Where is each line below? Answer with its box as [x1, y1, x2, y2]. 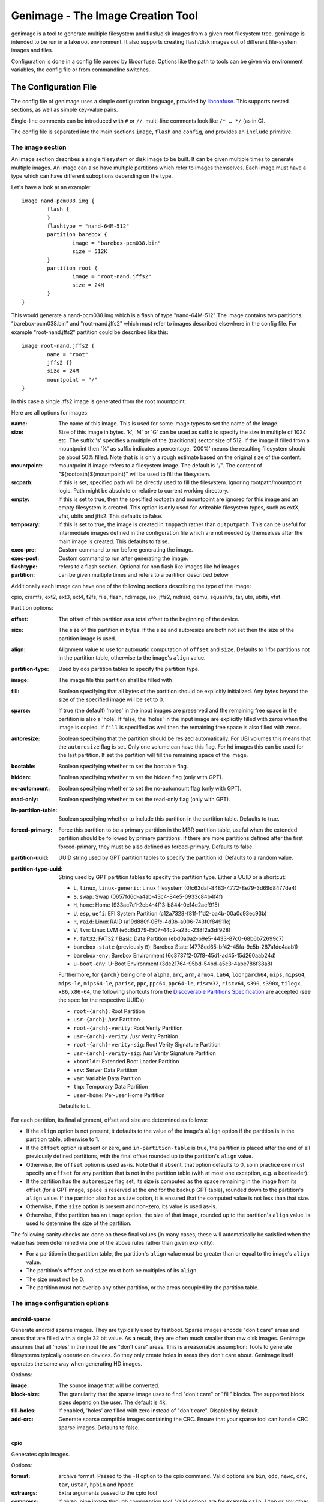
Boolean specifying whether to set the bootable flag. [58, 762, 188, 770]
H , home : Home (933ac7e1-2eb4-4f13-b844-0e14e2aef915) [73, 901, 220, 908]
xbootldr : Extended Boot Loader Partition [73, 1058, 179, 1065]
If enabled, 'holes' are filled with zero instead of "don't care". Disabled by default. [58, 1407, 260, 1414]
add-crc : [11, 1415, 34, 1423]
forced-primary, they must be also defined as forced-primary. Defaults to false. [58, 843, 254, 850]
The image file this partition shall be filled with [58, 677, 172, 684]
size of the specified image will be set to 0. [58, 696, 164, 703]
